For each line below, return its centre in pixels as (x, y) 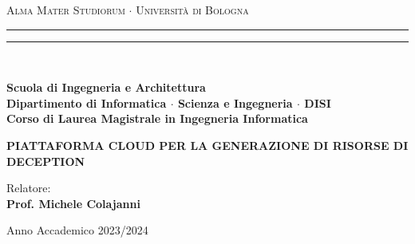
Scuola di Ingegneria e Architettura (106, 87)
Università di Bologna (192, 10)
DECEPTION (46, 161)
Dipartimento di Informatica (87, 102)
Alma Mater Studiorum (66, 10)
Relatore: (29, 188)
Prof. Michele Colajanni (73, 203)
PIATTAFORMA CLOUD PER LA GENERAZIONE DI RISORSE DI (207, 145)
